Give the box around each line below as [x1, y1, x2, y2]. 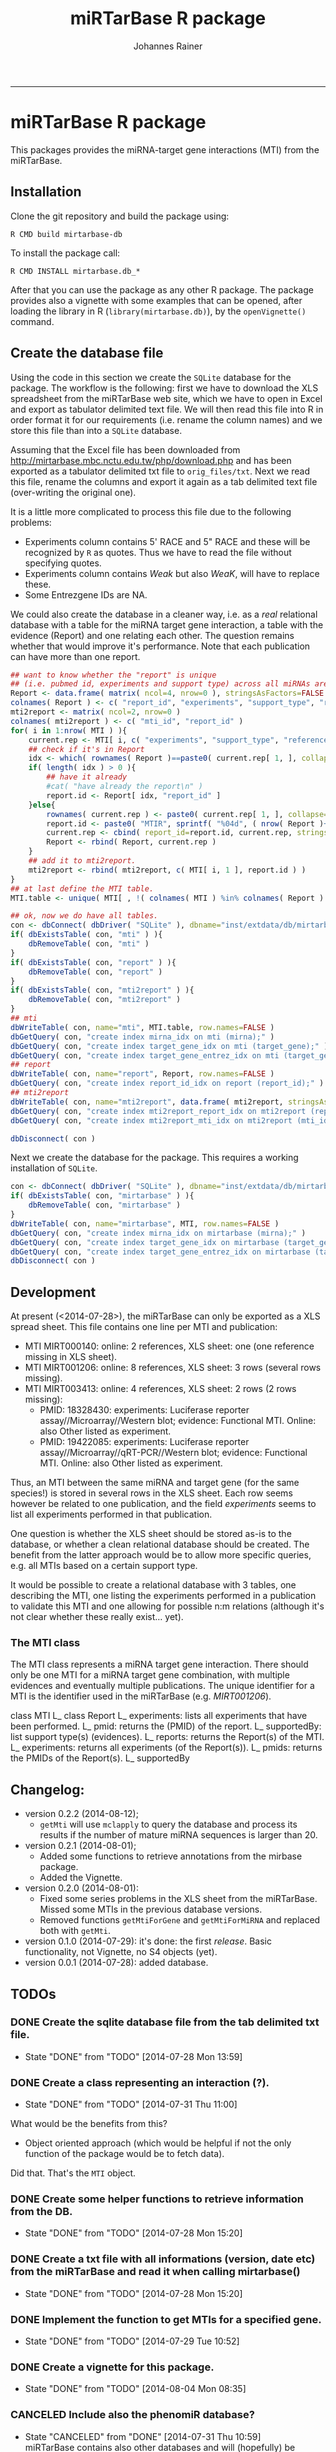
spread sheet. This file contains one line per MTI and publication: [10, 1321, 278, 1333]
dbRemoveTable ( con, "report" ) [28, 967, 163, 977]
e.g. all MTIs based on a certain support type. [10, 1560, 198, 1572]
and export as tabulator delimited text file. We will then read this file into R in [10, 403, 324, 415]
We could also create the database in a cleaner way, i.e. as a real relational [10, 608, 318, 620]
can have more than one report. [10, 650, 141, 662]
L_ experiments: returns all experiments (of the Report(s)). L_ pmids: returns [10, 1742, 323, 1754]
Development [10, 1283, 97, 1301]
